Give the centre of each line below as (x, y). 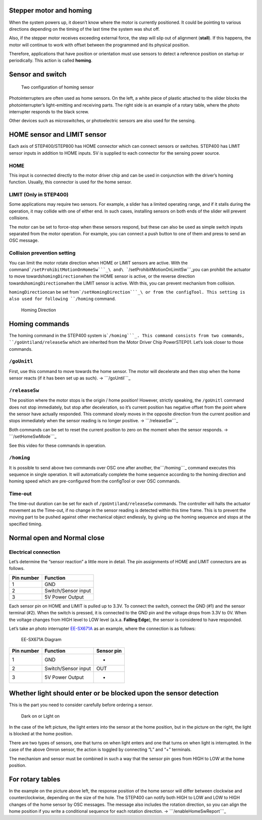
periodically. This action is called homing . (51, 60)
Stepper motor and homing (50, 10)
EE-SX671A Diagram (41, 640)
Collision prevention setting (42, 253)
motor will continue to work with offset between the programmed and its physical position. (99, 45)
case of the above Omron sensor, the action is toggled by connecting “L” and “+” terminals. (100, 749)
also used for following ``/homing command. (62, 299)
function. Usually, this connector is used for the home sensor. (70, 182)
